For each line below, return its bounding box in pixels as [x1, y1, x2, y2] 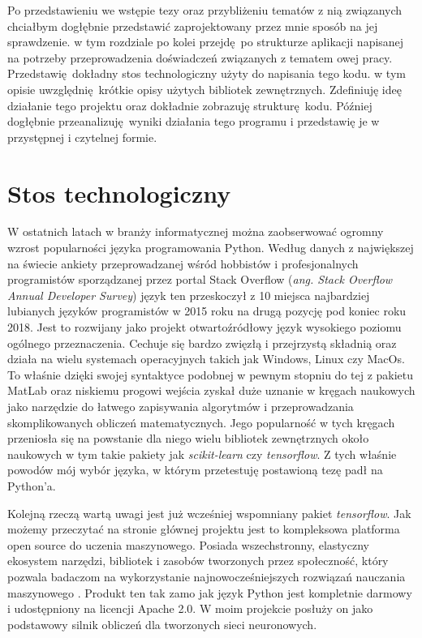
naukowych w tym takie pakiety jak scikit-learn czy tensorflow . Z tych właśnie [7, 445, 397, 462]
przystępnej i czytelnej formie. [7, 128, 157, 145]
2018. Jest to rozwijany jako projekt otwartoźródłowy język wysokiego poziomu [7, 319, 402, 336]
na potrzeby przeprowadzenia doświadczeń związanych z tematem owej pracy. [7, 49, 393, 66]
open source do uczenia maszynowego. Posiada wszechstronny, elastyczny [7, 536, 369, 553]
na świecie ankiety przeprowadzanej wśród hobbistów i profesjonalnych [7, 255, 359, 272]
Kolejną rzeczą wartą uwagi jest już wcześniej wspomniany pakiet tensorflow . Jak [7, 504, 411, 521]
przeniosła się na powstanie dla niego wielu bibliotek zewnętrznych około [7, 430, 369, 447]
